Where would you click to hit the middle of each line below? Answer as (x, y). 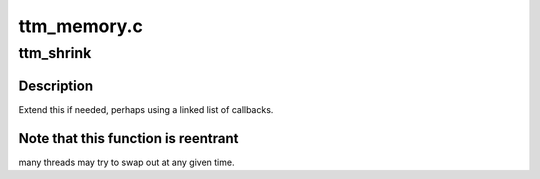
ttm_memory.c (81, 26)
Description (56, 85)
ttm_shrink (55, 53)
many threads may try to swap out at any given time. (126, 162)
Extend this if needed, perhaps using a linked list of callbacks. (146, 109)
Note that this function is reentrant (128, 138)
